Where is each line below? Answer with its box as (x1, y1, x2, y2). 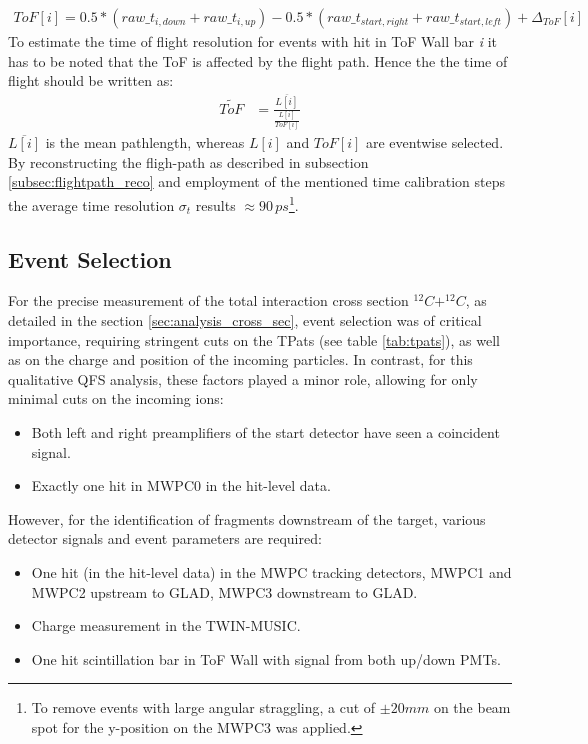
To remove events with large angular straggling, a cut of (31, 697, 376, 718)
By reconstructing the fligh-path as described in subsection (8, 151, 369, 172)
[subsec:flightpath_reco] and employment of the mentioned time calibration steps (8, 171, 505, 192)
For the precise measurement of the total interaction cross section (8, 290, 409, 311)
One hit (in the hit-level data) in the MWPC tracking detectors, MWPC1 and (31, 561, 512, 582)
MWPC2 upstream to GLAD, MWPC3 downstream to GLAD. (31, 581, 418, 602)
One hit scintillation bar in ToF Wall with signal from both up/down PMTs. (31, 648, 501, 669)
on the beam (433, 697, 511, 718)
